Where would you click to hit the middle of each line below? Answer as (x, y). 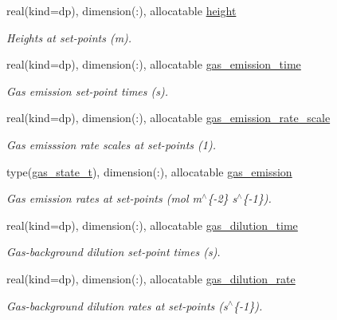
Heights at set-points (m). (69, 37)
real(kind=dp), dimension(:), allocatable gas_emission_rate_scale (168, 118)
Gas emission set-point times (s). (87, 91)
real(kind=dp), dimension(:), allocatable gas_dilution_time (152, 225)
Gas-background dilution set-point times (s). (114, 252)
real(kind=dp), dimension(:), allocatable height (121, 10)
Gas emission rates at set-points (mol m (104, 198)
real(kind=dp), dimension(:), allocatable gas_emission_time (154, 64)
